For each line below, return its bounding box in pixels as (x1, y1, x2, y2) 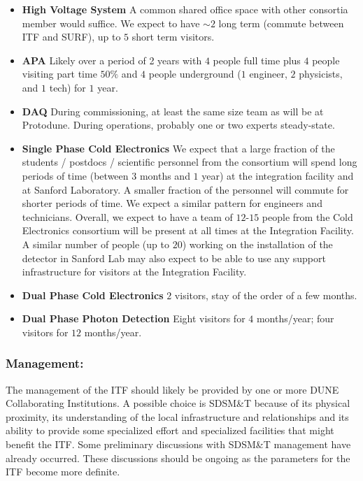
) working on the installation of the (182, 236, 333, 251)
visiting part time (22, 66, 97, 81)
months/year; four (256, 311, 334, 326)
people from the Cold (262, 209, 353, 224)
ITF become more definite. (6, 464, 120, 479)
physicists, (299, 66, 343, 81)
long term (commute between (218, 15, 344, 30)
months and (139, 168, 190, 182)
